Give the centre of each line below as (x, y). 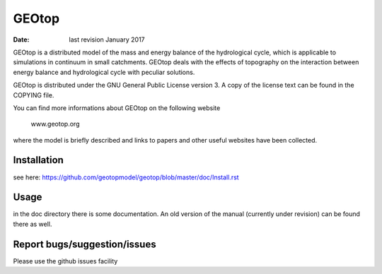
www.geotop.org (55, 124)
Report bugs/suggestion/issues (85, 244)
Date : (21, 40)
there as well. (33, 224)
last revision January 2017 (107, 40)
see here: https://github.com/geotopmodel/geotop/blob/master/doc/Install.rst (126, 177)
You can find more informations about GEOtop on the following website (117, 108)
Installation (38, 160)
